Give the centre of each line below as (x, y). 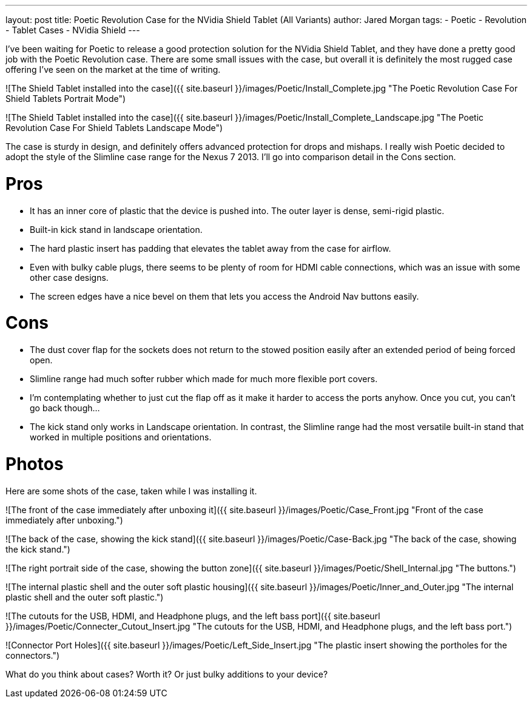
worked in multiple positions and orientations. (121, 437)
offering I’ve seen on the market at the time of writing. (113, 69)
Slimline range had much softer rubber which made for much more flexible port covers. (204, 379)
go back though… (65, 408)
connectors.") (33, 655)
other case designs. (69, 277)
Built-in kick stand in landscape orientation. (116, 229)
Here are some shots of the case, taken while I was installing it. (131, 491)
